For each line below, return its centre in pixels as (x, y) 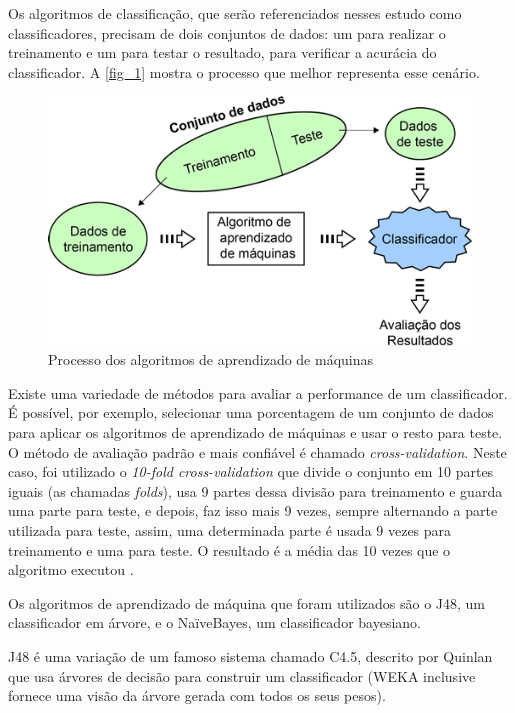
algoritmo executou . (71, 569)
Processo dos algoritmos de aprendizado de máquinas (211, 359)
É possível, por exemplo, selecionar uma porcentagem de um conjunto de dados (251, 412)
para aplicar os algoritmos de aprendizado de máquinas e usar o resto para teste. (255, 432)
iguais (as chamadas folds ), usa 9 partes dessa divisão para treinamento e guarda (255, 490)
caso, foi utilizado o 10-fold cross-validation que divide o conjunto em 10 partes (251, 471)
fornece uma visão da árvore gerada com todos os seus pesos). (197, 695)
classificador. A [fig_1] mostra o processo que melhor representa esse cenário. (244, 71)
